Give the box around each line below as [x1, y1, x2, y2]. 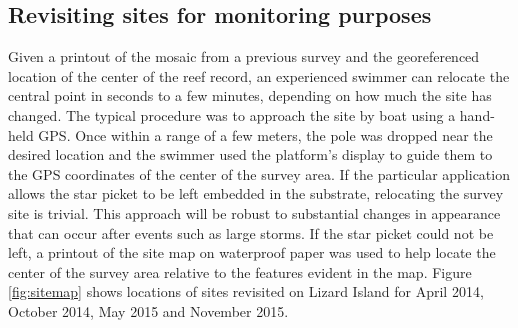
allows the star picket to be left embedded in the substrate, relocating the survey [8, 183, 504, 204]
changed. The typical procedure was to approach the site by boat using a [8, 104, 456, 125]
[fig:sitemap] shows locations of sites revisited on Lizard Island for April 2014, [8, 281, 484, 302]
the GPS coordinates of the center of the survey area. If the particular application [8, 163, 510, 184]
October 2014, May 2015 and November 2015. [8, 300, 289, 321]
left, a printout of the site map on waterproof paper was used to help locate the [8, 242, 496, 263]
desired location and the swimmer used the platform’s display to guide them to [8, 144, 493, 165]
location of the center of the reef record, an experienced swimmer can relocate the [8, 65, 510, 86]
